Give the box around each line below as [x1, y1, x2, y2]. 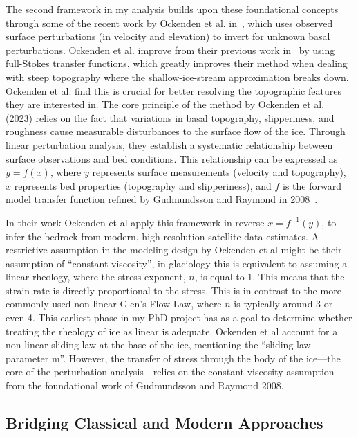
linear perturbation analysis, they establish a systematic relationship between [6, 137, 333, 152]
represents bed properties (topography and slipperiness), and [14, 178, 272, 193]
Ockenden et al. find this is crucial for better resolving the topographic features [6, 83, 341, 98]
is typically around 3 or [234, 296, 333, 311]
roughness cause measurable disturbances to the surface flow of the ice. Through [6, 124, 346, 139]
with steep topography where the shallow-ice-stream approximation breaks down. [6, 69, 349, 84]
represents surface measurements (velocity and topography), [92, 165, 346, 179]
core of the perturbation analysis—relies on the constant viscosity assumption [6, 364, 335, 379]
